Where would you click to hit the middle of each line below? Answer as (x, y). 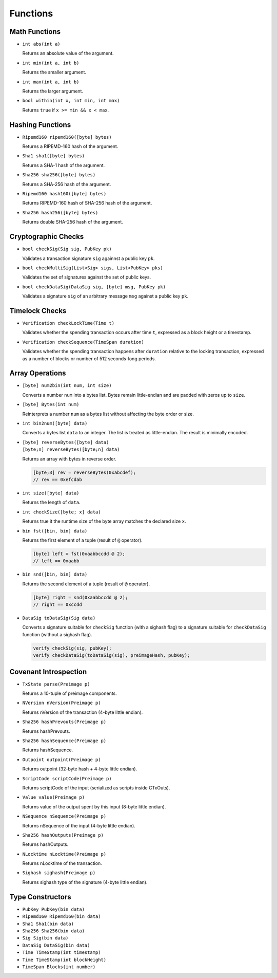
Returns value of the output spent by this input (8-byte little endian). (94, 806)
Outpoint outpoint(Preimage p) (62, 760)
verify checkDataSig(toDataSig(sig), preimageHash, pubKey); (112, 656)
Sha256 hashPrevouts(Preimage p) (64, 722)
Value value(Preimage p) (53, 797)
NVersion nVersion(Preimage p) (62, 703)
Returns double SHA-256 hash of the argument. (73, 222)
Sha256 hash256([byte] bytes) (60, 213)
